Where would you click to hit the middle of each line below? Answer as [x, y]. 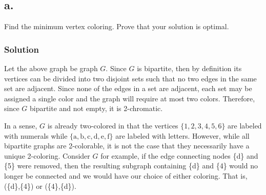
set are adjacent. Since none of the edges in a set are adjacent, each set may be [128, 88]
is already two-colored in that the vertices [113, 125]
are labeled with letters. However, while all [182, 135]
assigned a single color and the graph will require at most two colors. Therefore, [130, 98]
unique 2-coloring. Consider [47, 155]
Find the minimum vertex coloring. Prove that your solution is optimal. [117, 26]
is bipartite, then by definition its [189, 68]
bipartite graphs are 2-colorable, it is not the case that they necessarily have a [127, 146]
